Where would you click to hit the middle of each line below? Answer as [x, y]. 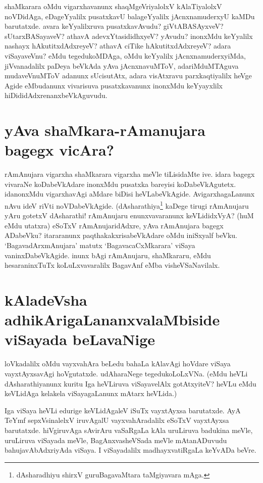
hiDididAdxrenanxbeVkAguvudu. [56, 95]
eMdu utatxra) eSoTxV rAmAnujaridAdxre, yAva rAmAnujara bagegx [114, 225]
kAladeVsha [46, 300]
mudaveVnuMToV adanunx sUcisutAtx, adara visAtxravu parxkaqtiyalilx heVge [128, 76]
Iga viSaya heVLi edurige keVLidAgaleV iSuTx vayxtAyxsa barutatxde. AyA [123, 410]
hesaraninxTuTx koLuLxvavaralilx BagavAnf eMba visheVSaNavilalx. [112, 265]
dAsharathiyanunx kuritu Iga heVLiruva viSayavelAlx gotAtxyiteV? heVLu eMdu [130, 383]
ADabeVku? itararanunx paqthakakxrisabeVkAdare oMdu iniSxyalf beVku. [121, 235]
